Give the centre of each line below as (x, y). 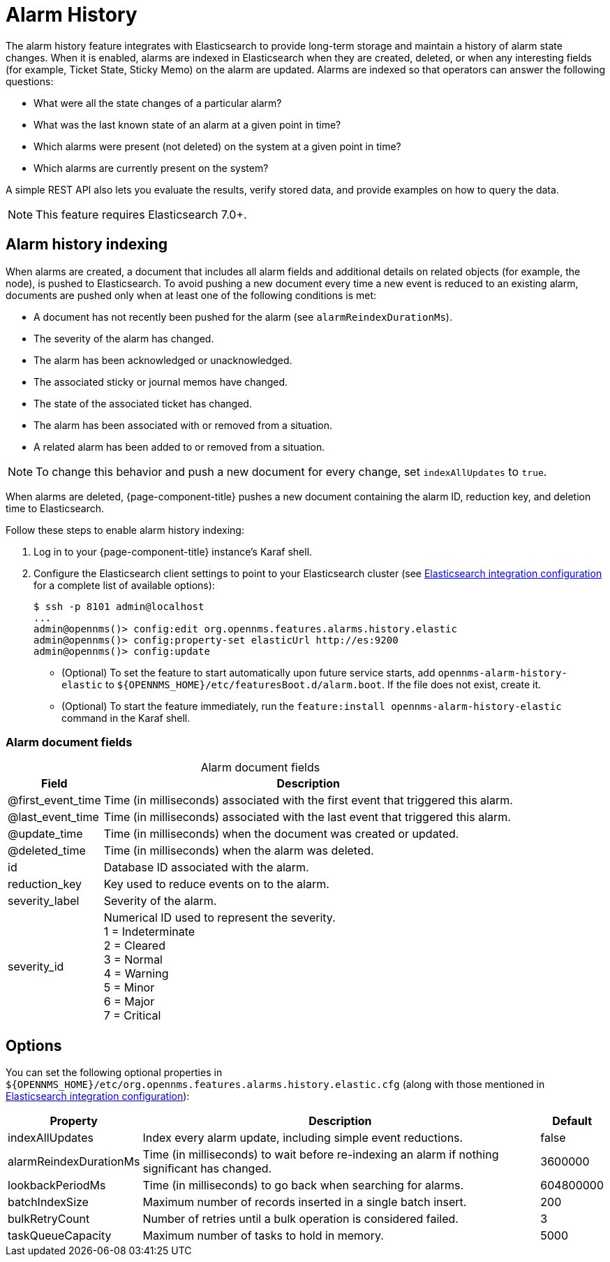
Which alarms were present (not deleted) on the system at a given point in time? (217, 146)
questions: (30, 81)
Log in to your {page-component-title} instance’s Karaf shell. (173, 551)
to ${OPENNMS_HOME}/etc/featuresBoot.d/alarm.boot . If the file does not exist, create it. (323, 684)
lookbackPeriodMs (57, 1185)
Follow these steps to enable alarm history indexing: (125, 530)
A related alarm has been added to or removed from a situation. (179, 447)
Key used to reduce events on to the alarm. (216, 884)
